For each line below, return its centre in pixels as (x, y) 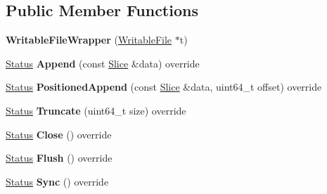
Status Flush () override (59, 158)
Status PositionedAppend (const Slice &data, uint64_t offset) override (164, 87)
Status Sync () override (57, 181)
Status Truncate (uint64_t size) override (96, 110)
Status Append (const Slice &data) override (103, 63)
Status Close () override (59, 134)
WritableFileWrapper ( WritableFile (89, 40)
